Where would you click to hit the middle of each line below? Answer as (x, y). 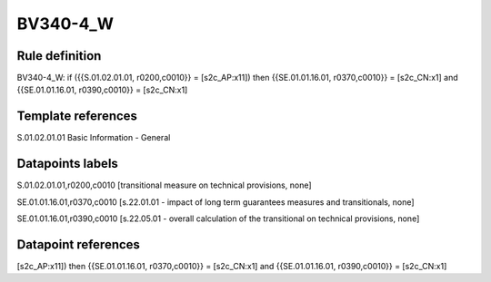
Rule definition (59, 56)
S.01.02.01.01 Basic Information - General (94, 138)
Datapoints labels (67, 164)
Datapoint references (79, 244)
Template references (77, 117)
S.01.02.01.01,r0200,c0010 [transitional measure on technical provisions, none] (165, 185)
